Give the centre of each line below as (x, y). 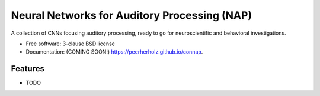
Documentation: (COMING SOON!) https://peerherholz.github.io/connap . (114, 52)
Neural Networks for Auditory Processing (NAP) (131, 15)
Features (28, 69)
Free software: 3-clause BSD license (70, 44)
